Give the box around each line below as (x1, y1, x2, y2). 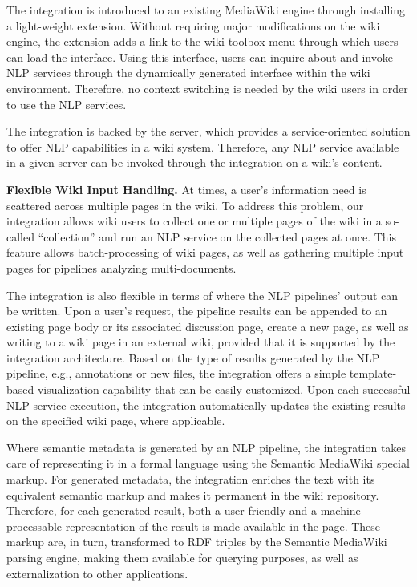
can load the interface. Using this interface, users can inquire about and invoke (6, 48, 393, 65)
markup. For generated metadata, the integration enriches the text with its (6, 471, 375, 488)
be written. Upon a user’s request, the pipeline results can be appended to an (6, 302, 387, 319)
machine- (320, 502, 365, 519)
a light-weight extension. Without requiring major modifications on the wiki (6, 17, 380, 34)
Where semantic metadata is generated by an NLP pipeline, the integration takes (6, 439, 407, 455)
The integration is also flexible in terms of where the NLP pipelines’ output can (6, 286, 399, 303)
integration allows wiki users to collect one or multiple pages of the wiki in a (6, 213, 382, 229)
